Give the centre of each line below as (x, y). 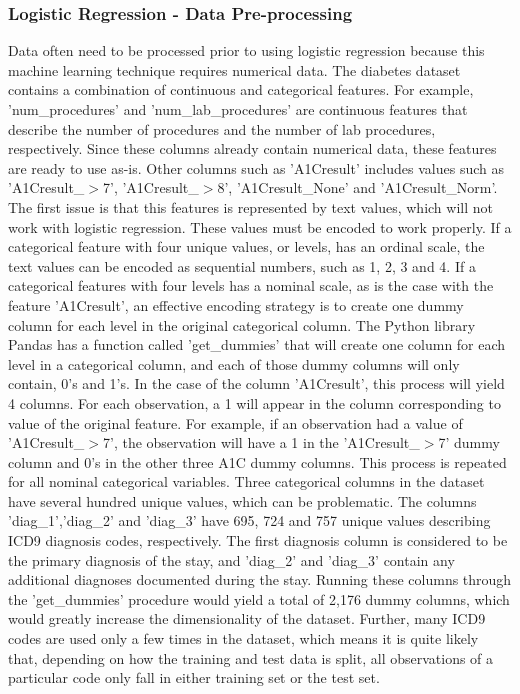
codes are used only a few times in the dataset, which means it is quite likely (243, 638)
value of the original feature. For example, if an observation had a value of (235, 422)
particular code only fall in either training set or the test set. (194, 677)
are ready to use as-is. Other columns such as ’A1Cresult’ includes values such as (256, 167)
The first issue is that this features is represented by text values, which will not (250, 206)
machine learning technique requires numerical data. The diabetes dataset (234, 69)
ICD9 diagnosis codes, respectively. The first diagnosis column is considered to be (258, 540)
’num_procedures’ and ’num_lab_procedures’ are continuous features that (238, 109)
